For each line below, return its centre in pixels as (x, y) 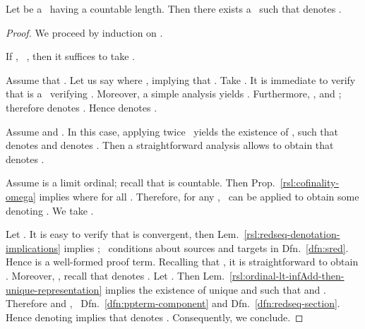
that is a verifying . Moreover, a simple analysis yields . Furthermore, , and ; (174, 94)
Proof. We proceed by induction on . (84, 32)
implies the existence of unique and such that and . (215, 289)
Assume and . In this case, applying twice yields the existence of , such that (172, 131)
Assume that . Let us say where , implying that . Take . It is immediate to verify (181, 79)
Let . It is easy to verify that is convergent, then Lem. (122, 234)
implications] (33, 247)
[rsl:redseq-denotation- (292, 234)
